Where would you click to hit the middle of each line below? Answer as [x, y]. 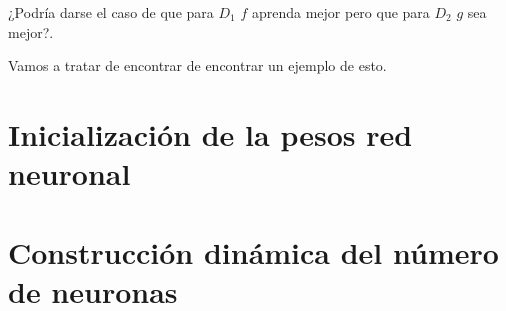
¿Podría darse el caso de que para [111, 12]
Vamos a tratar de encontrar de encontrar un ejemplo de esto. [197, 65]
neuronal [69, 173]
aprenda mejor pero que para [340, 12]
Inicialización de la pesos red [210, 133]
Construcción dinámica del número [253, 251]
